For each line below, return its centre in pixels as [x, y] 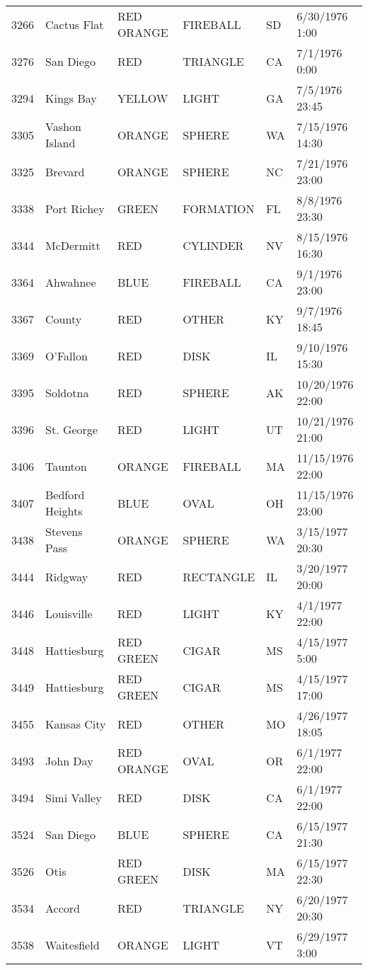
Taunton [66, 466]
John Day [69, 760]
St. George [71, 429]
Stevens [64, 531]
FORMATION [219, 208]
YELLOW [143, 98]
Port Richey [75, 208]
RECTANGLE [219, 576]
